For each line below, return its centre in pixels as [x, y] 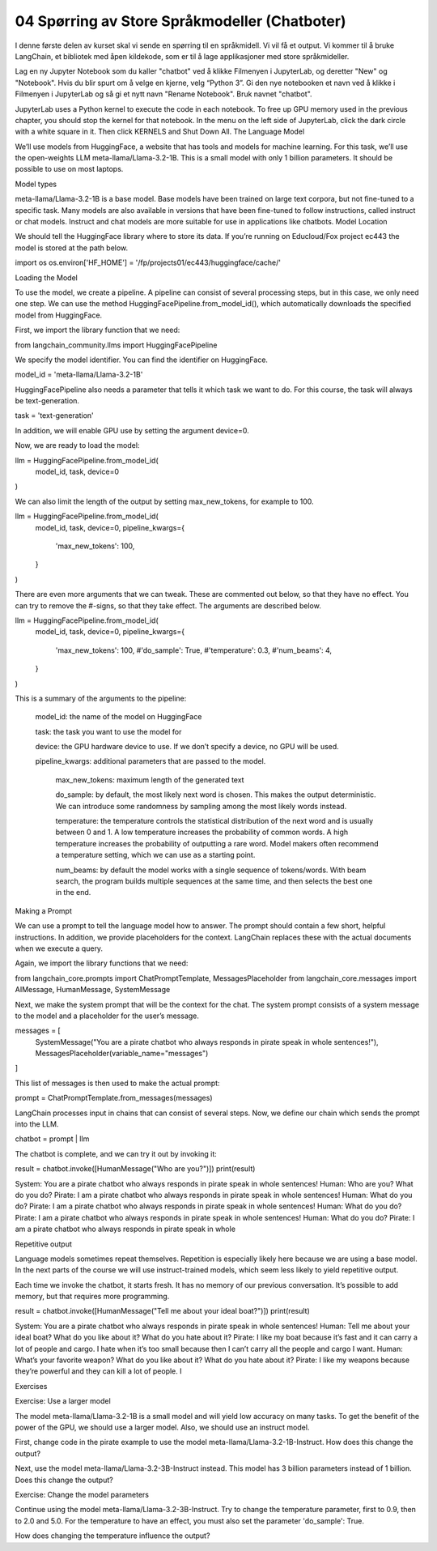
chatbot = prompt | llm [52, 1139]
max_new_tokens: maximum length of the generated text [150, 780]
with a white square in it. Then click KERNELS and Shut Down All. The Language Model [160, 132]
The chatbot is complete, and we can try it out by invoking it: [116, 1153]
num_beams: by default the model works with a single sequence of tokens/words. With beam [211, 870]
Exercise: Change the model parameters [82, 1494]
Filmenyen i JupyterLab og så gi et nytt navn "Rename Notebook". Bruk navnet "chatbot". [163, 94]
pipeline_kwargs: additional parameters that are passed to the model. [151, 761]
